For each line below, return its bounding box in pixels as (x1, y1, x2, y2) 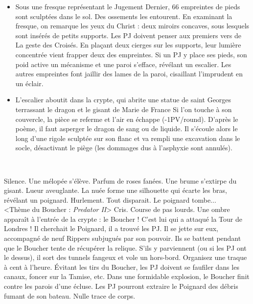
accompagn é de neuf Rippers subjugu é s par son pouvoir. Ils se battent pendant (4, 233, 241, 243)
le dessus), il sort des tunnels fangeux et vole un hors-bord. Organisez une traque (4, 252, 247, 262)
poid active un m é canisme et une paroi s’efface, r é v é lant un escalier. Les (15, 59, 231, 69)
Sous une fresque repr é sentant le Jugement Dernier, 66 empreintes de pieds (15, 1, 240, 11)
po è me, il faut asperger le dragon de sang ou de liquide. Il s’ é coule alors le (15, 123, 238, 134)
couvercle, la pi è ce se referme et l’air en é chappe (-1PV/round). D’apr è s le (15, 114, 238, 124)
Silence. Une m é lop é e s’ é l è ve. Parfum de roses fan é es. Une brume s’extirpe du (4, 175, 237, 186)
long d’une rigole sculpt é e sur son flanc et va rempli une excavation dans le (15, 133, 240, 143)
